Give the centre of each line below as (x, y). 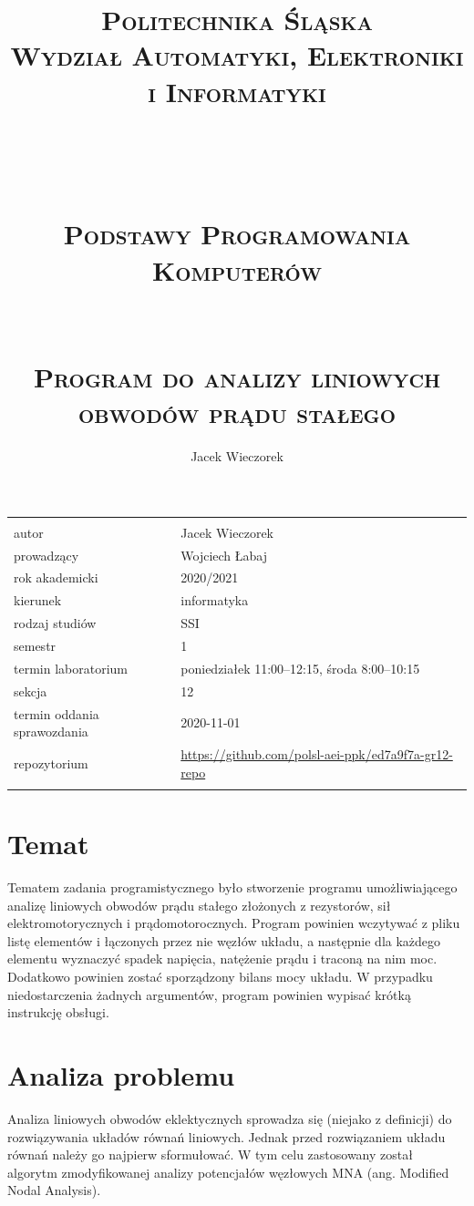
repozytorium (51, 763)
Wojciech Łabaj (224, 555)
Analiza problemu (121, 1074)
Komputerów (237, 269)
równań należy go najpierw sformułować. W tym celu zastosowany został (210, 1154)
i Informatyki (237, 91)
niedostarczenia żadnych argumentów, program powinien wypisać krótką (209, 994)
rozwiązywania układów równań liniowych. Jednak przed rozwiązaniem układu (227, 1136)
